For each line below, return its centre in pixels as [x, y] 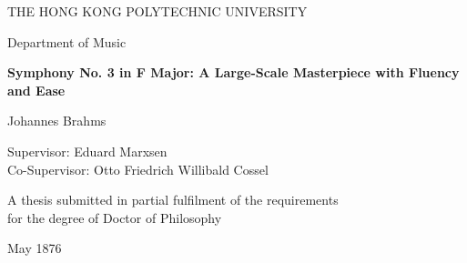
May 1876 [35, 248]
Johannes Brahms [57, 121]
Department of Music [67, 41]
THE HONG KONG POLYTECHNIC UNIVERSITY [157, 11]
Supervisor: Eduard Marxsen [87, 151]
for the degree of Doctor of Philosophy [115, 217]
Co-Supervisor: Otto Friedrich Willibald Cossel [138, 169]
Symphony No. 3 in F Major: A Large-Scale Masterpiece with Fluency [233, 72]
